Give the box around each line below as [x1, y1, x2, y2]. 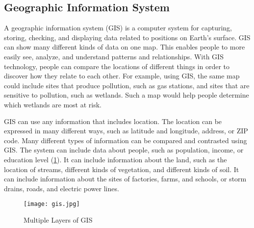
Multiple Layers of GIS [24, 214, 93, 225]
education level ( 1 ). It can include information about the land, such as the [4, 154, 227, 164]
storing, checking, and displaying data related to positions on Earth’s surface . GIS [4, 32, 251, 42]
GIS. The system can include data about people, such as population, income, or [4, 145, 244, 155]
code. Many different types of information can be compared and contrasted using [4, 135, 247, 145]
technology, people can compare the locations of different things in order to [4, 61, 229, 71]
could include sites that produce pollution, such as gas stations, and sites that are [4, 80, 250, 90]
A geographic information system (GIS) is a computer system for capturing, [4, 23, 232, 33]
